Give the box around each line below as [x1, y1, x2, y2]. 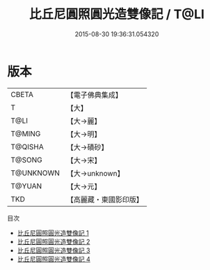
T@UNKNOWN [10, 168, 60, 178]
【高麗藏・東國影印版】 [66, 195, 144, 204]
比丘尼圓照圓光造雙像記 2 [17, 237, 90, 246]
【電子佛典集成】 [66, 90, 123, 100]
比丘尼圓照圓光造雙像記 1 [17, 228, 89, 237]
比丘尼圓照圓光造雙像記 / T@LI [29, 6, 205, 22]
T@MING [10, 128, 41, 138]
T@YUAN [10, 181, 42, 190]
